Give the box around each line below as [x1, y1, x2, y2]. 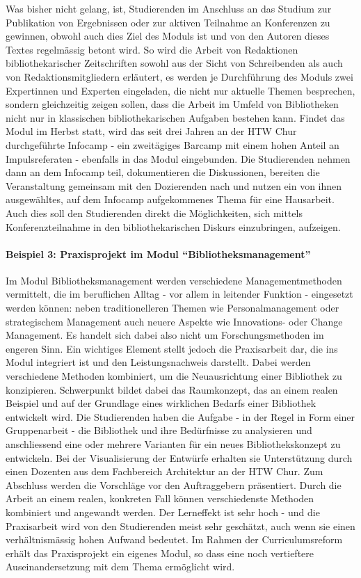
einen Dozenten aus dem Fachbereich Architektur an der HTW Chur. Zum [6, 464, 323, 479]
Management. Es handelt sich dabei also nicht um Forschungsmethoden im [6, 328, 324, 342]
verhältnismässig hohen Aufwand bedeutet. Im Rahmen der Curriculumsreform [6, 532, 343, 547]
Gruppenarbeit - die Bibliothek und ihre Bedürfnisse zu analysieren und [6, 423, 312, 437]
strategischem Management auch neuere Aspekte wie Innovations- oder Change [6, 314, 343, 328]
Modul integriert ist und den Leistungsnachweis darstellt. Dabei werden [6, 355, 311, 369]
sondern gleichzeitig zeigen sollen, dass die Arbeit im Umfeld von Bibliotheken [6, 97, 339, 111]
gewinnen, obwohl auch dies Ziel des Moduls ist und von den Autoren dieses [6, 29, 330, 43]
